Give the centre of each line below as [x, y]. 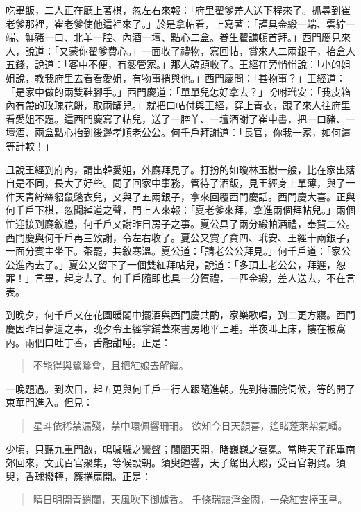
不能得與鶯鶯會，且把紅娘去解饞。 [111, 365]
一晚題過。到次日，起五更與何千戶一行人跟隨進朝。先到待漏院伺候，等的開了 [180, 388]
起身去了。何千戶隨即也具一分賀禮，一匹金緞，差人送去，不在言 [209, 278]
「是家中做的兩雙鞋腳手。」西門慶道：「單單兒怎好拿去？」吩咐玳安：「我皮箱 [178, 91]
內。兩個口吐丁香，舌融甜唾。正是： [88, 342]
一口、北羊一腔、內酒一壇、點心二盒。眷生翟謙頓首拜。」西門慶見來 [197, 37]
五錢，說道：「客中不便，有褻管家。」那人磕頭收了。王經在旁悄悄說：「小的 [173, 64]
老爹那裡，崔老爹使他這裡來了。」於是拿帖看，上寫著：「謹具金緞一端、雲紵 [176, 23]
